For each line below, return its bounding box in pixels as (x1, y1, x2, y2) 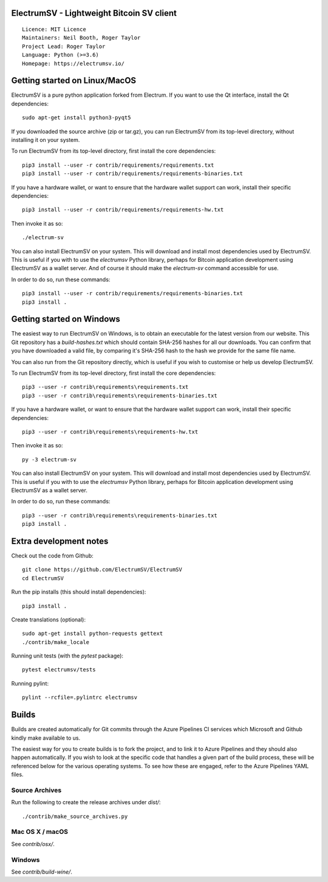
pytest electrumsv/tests (22, 667, 96, 673)
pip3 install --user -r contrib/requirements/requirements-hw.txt (22, 206, 224, 213)
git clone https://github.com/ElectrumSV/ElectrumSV (22, 566, 182, 573)
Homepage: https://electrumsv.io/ (22, 60, 125, 67)
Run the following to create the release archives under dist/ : (11, 799, 161, 806)
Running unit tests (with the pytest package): (11, 652, 124, 660)
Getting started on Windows (11, 314, 121, 324)
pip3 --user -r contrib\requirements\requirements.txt (22, 383, 189, 391)
